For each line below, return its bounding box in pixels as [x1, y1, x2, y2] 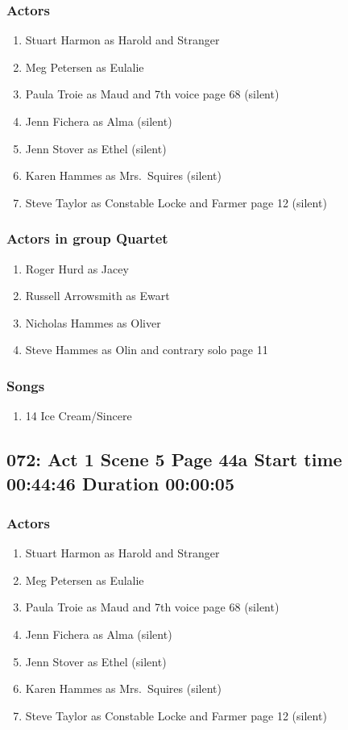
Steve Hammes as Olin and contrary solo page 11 [25, 341, 268, 358]
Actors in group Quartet [6, 228, 168, 248]
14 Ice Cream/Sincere [25, 407, 132, 424]
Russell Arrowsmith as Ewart [25, 287, 170, 304]
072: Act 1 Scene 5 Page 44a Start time [6, 447, 342, 472]
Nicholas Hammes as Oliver [25, 314, 161, 331]
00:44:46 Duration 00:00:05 [6, 470, 234, 495]
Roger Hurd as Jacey [25, 260, 129, 277]
